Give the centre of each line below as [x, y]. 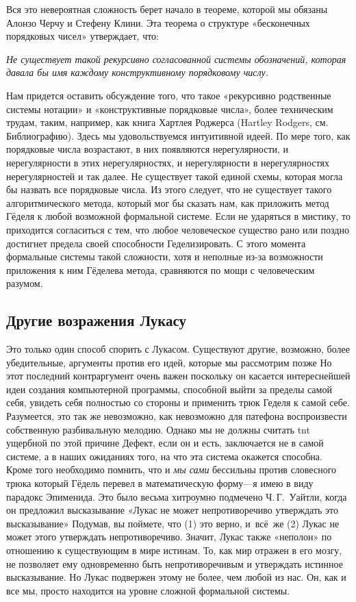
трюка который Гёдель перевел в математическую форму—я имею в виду [160, 483]
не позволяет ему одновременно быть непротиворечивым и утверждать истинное [175, 563]
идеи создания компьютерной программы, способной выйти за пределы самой [169, 389]
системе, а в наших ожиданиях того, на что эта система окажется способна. [164, 456]
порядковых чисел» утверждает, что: [83, 36]
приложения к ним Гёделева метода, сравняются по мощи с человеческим [161, 269]
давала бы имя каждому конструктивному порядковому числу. [137, 72]
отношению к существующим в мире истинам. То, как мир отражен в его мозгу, [174, 550]
